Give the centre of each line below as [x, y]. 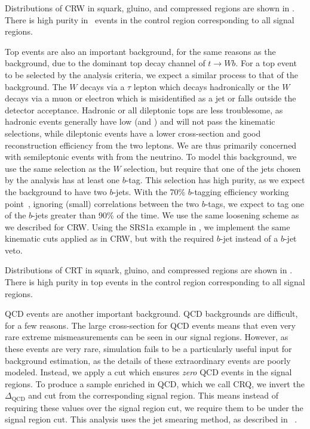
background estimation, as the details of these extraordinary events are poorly [148, 360]
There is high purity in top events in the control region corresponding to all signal [155, 282]
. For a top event [266, 63]
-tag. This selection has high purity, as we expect [215, 180]
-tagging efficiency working [240, 191]
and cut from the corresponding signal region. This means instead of [153, 395]
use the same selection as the [58, 168]
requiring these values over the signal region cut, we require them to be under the [154, 407]
